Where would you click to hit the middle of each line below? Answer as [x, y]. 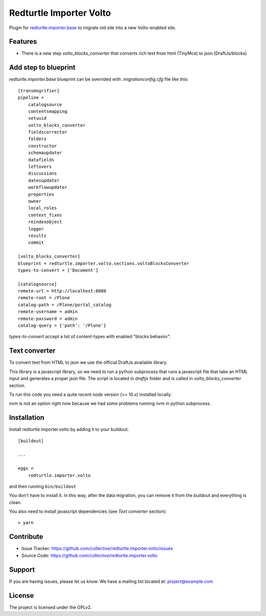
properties [41, 194]
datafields [41, 160]
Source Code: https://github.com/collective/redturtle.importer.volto [89, 555]
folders [37, 139]
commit [36, 243]
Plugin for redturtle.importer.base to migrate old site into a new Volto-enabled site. [93, 28]
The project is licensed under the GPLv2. [50, 607]
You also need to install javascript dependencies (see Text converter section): [88, 511]
